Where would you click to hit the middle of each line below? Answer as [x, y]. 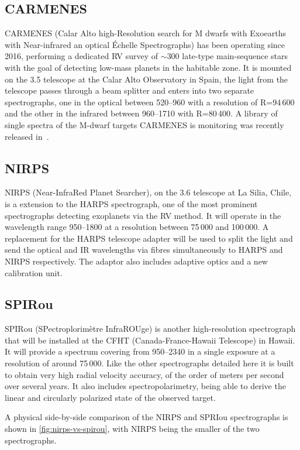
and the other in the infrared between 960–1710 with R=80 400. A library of [141, 113]
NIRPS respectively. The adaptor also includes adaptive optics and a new [136, 261]
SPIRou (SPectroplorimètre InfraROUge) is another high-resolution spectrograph [150, 329]
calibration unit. [34, 272]
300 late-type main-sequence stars [227, 56]
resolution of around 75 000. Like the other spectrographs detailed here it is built [149, 363]
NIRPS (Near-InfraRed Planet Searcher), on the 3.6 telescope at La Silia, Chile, [148, 192]
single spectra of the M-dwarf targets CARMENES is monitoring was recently [144, 124]
